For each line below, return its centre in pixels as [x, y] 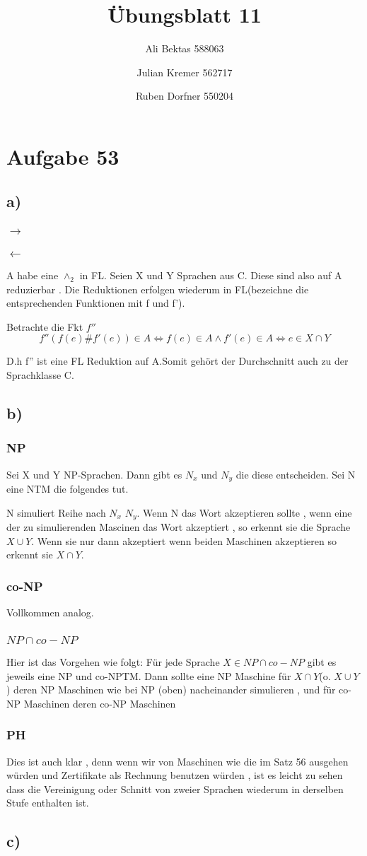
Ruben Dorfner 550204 [185, 96]
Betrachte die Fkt [45, 326]
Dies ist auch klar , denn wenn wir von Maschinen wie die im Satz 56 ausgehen [177, 761]
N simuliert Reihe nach [56, 512]
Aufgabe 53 [63, 156]
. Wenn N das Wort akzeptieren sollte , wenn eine [244, 512]
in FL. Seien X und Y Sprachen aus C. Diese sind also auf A [211, 275]
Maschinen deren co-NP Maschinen [100, 703]
